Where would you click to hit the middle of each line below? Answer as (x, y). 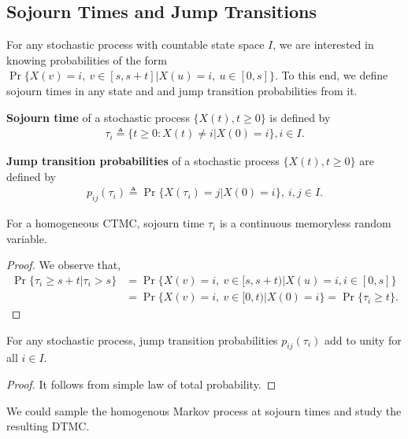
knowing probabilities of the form (87, 59)
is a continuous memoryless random (305, 223)
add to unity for (363, 339)
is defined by (300, 117)
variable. (27, 238)
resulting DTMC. (48, 426)
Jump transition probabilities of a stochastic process (143, 161)
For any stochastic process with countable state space (135, 44)
